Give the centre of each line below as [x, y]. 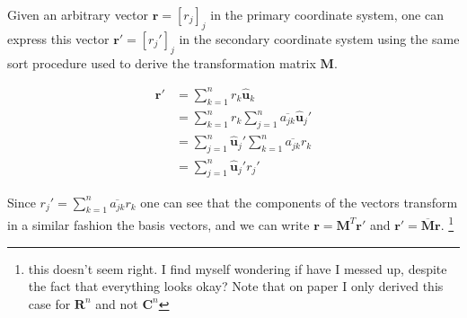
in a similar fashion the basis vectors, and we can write [159, 224]
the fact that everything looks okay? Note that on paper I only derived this [236, 286]
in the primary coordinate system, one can [327, 14]
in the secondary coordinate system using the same [319, 38]
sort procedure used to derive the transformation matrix [162, 62]
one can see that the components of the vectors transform [299, 202]
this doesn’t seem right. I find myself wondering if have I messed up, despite [238, 268]
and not [117, 303]
